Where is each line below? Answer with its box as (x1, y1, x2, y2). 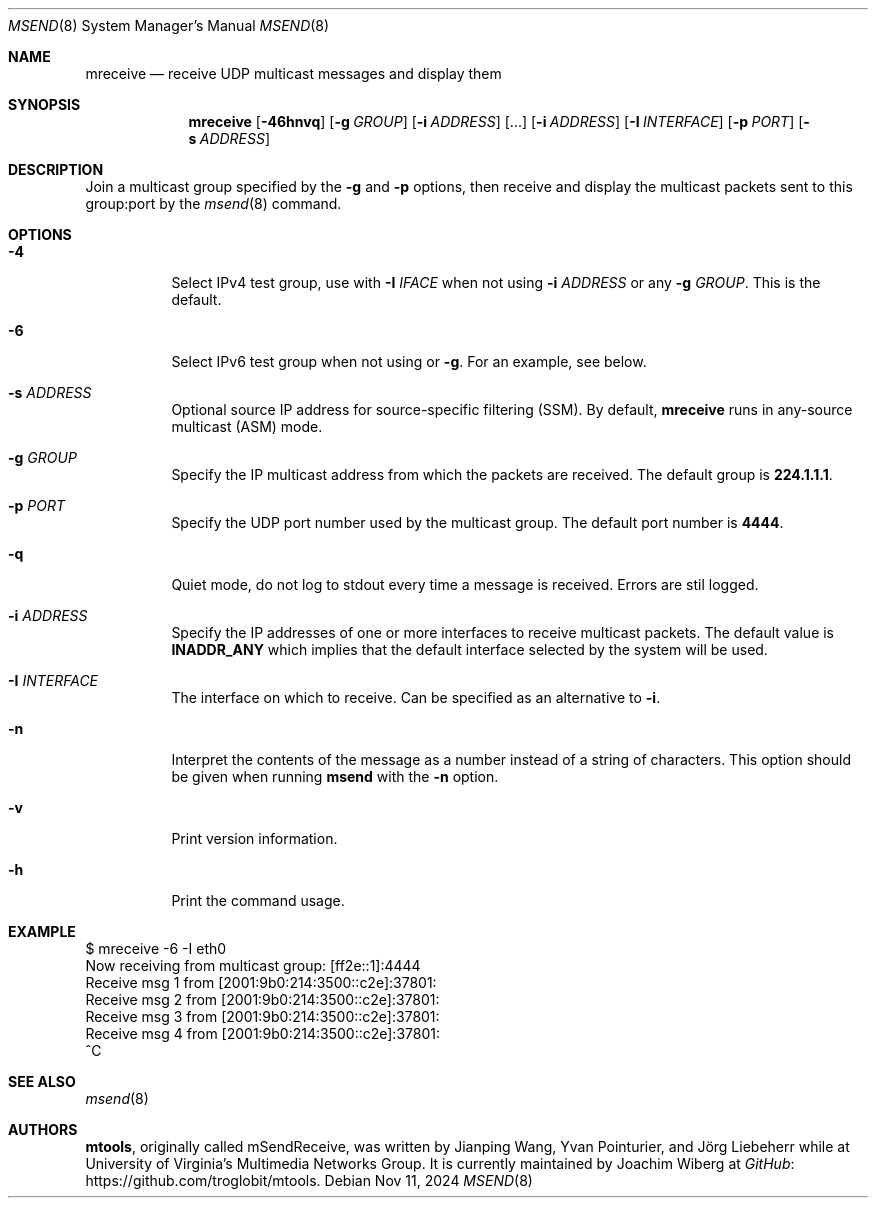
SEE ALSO (8, 1073, 76, 1090)
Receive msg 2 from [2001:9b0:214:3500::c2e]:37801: (85, 991, 440, 1008)
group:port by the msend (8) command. (85, 195, 342, 212)
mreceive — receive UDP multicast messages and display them (85, 65, 502, 82)
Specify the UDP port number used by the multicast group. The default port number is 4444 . (171, 514, 784, 531)
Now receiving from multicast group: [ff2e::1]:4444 (85, 957, 421, 974)
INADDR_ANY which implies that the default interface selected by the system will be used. (171, 641, 768, 658)
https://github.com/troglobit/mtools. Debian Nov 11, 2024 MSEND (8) (85, 1172, 533, 1189)
